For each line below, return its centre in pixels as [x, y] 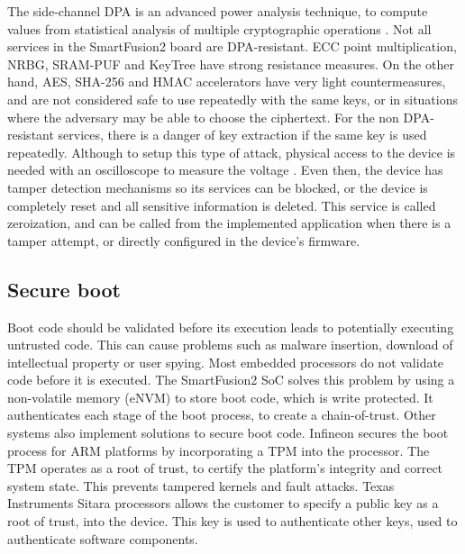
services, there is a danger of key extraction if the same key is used [242, 135]
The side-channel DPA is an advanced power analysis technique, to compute [218, 11]
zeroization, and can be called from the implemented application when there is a [229, 223]
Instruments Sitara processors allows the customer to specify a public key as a [223, 503]
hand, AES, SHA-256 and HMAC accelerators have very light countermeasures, [227, 82]
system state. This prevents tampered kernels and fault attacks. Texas [201, 485]
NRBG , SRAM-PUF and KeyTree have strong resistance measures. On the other [231, 64]
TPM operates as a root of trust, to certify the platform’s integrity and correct [225, 468]
